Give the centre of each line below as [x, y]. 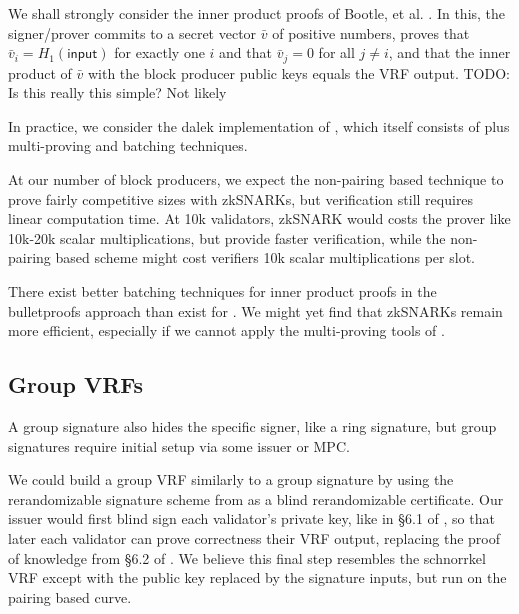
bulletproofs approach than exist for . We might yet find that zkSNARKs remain [255, 310]
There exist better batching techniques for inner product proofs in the [222, 290]
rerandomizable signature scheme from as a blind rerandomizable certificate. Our [256, 498]
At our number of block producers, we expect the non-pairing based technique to [256, 179]
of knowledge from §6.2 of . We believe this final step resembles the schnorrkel [247, 557]
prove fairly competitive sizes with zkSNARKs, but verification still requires [241, 198]
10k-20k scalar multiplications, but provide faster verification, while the [227, 237]
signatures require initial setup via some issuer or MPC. [179, 445]
